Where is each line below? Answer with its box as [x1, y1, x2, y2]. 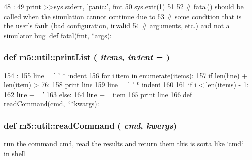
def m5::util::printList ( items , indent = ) [4, 51, 170, 63]
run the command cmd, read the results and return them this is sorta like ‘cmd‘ [4, 139, 244, 149]
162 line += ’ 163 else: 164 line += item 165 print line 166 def [4, 89, 192, 99]
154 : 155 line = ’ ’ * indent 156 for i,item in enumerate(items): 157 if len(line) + [4, 70, 248, 80]
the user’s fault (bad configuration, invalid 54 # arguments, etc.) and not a [4, 20, 229, 31]
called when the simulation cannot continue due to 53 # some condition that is [4, 11, 242, 21]
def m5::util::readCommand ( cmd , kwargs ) [4, 119, 177, 131]
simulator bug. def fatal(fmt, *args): [4, 30, 112, 40]
